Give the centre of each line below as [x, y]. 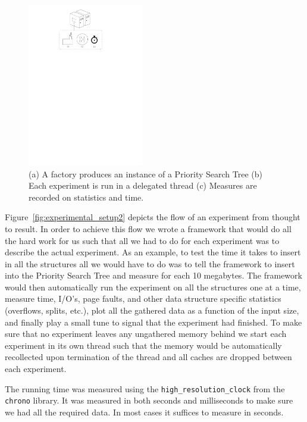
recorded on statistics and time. [86, 197]
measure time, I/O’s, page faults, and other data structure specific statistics [143, 298]
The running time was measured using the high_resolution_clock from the [145, 388]
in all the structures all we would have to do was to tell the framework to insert [150, 263]
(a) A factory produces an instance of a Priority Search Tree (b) [145, 174]
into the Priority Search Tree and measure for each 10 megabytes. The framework [153, 275]
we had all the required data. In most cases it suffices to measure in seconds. [144, 412]
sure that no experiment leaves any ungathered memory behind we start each [146, 334]
